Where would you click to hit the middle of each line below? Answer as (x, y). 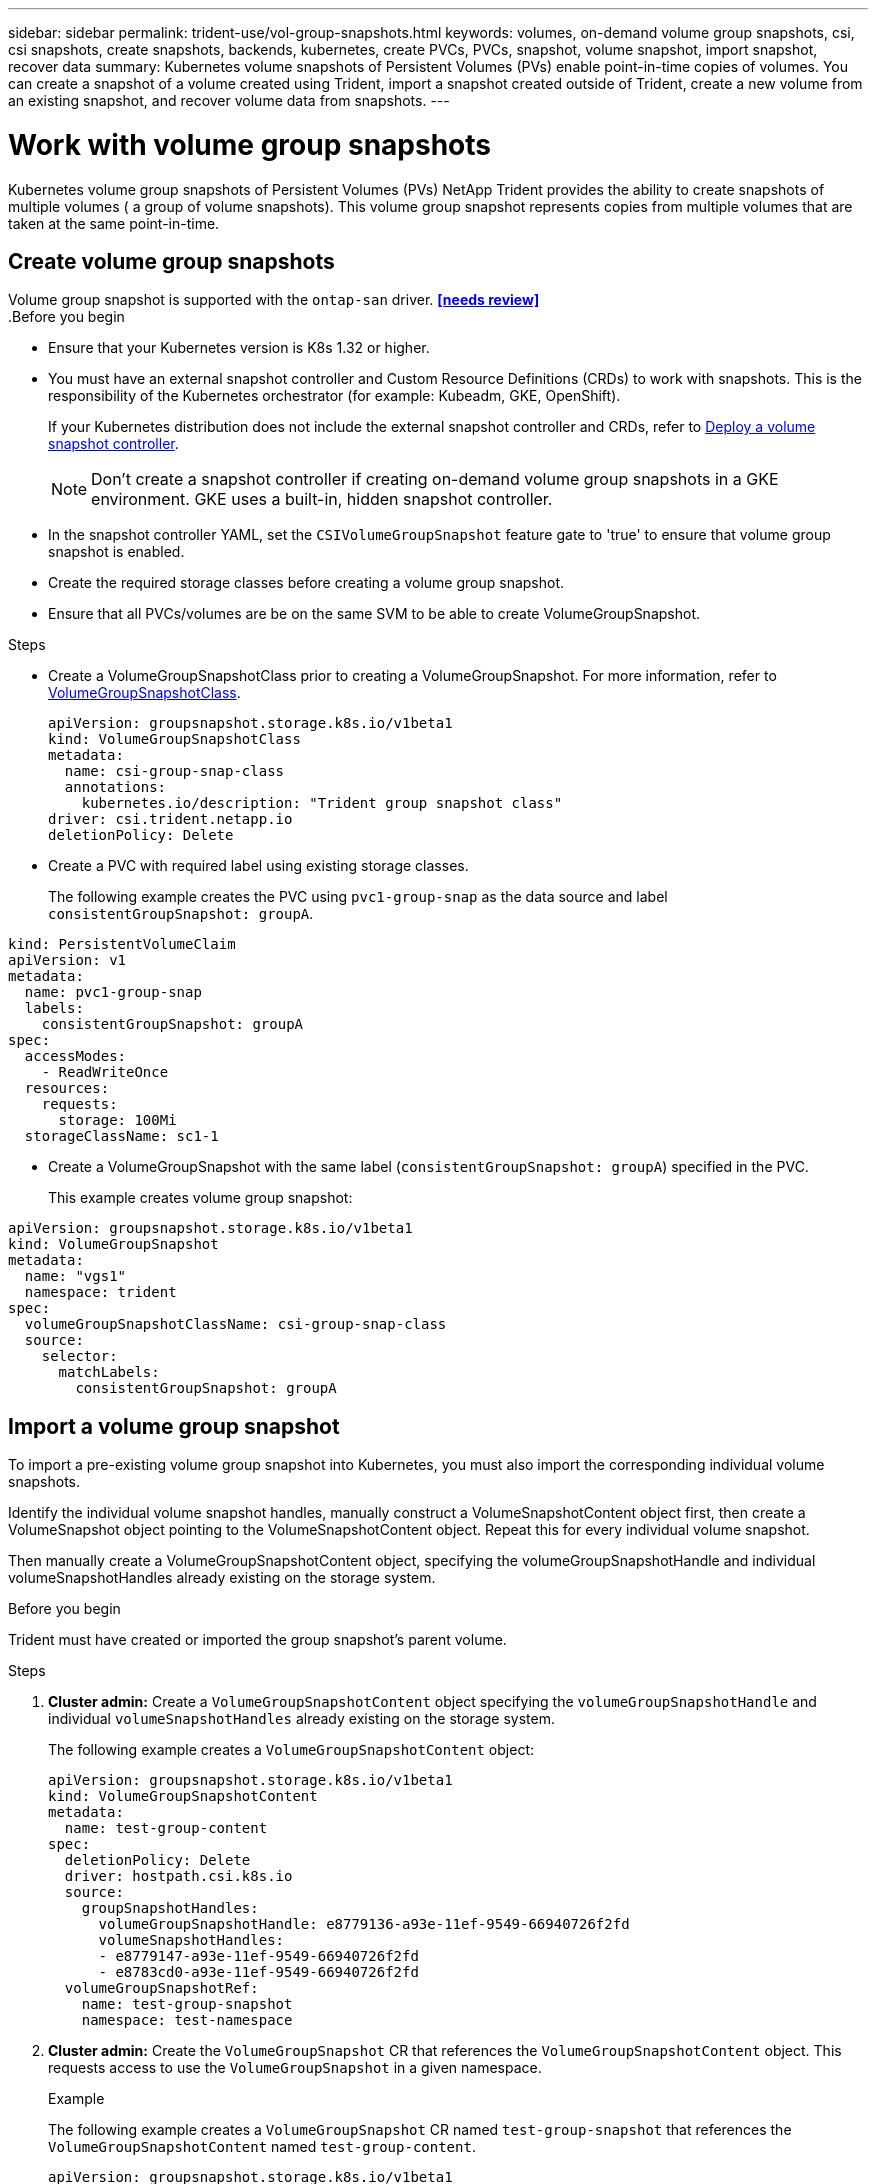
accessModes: (75, 1056)
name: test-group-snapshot (187, 2004)
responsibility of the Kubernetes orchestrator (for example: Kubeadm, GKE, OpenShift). (334, 396)
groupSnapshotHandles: (170, 1908)
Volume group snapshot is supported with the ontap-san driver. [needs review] (274, 300)
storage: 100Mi (117, 1120)
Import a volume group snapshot (174, 1426)
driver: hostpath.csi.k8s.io (178, 1876)
